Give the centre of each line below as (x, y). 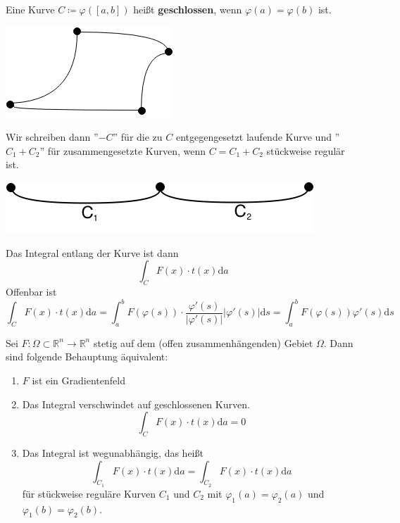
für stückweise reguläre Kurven (89, 493)
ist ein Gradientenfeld (79, 380)
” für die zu (138, 137)
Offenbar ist (31, 291)
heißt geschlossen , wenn (188, 9)
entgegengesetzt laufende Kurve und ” (258, 137)
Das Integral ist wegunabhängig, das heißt (113, 453)
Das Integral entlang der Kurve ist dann (92, 252)
